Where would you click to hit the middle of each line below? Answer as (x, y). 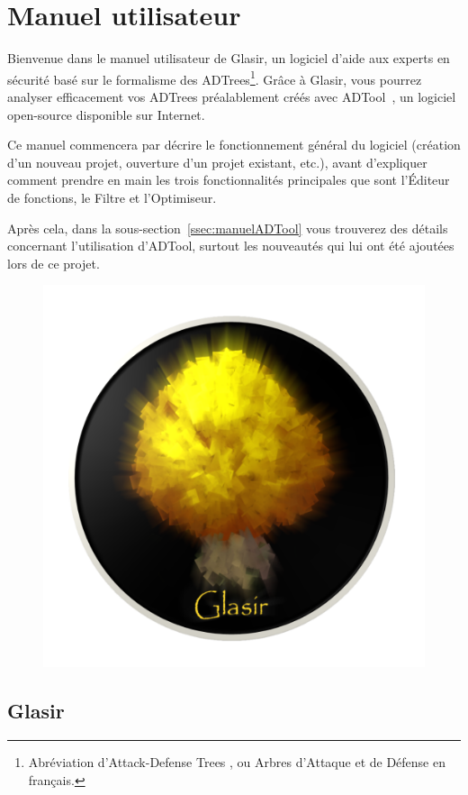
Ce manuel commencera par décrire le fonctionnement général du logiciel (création (234, 145)
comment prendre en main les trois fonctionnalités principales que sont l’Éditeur (229, 180)
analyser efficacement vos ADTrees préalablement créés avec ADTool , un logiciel (232, 96)
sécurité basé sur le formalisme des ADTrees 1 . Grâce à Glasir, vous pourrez (215, 78)
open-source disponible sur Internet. (106, 114)
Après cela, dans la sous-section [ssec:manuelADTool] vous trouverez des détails (228, 228)
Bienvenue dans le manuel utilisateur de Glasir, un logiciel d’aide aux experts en (229, 58)
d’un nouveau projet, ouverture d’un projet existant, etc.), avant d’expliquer (217, 162)
